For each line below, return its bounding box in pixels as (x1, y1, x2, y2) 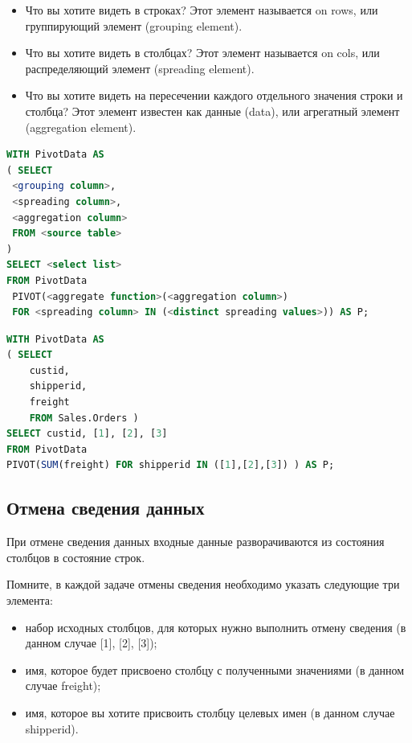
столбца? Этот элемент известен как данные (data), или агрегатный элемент (25, 102, 400, 119)
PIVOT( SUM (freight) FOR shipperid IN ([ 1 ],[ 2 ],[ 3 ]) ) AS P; (6, 459, 335, 471)
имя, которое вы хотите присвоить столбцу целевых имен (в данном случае (25, 704, 395, 720)
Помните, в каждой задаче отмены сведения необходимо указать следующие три (6, 576, 400, 593)
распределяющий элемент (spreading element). (25, 60, 255, 76)
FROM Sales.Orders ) (29, 412, 139, 424)
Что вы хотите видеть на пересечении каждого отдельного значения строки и (25, 87, 403, 104)
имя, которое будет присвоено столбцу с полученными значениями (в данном (25, 661, 405, 678)
